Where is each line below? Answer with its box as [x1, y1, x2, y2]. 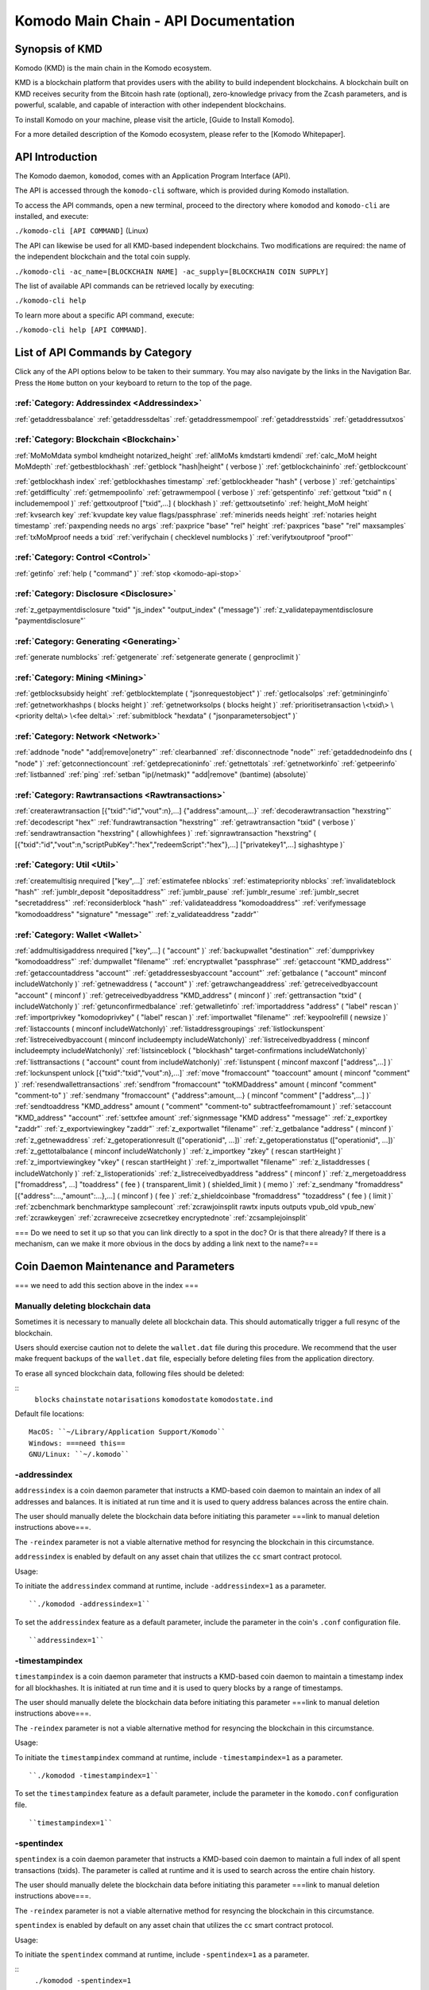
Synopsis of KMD [14, 42, 102, 56]
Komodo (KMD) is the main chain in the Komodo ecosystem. [14, 64, 212, 73]
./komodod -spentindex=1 [34, 1976, 131, 1985]
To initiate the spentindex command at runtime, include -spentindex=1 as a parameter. [14, 1950, 310, 1960]
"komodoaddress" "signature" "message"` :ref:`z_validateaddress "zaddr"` [14, 909, 260, 919]
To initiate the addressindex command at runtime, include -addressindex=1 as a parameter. [14, 1581, 327, 1590]
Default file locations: [14, 1409, 85, 1418]
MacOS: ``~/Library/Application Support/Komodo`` [29, 1427, 226, 1437]
